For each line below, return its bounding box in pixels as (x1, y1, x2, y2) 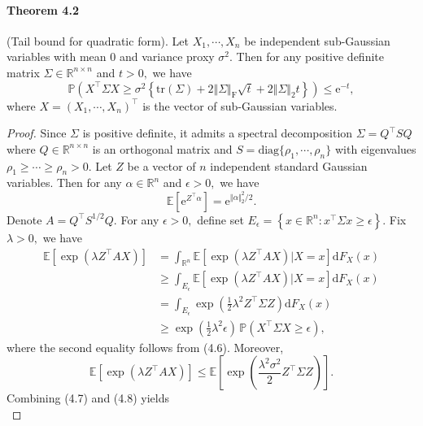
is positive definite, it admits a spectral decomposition (82, 124, 353, 141)
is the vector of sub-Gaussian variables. (142, 97, 338, 114)
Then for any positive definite (236, 48, 384, 65)
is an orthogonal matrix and (92, 140, 233, 157)
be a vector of (127, 157, 196, 174)
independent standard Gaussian (210, 157, 368, 174)
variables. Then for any (7, 174, 122, 191)
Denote (7, 211, 42, 228)
